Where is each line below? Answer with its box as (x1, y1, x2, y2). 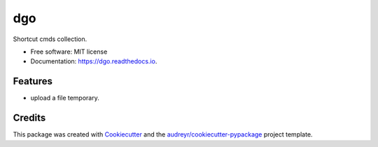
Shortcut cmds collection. (13, 35, 87, 43)
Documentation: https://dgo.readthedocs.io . (30, 57, 157, 65)
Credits (13, 112, 46, 124)
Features (13, 75, 52, 87)
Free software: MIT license (30, 47, 108, 56)
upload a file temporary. (30, 94, 99, 102)
